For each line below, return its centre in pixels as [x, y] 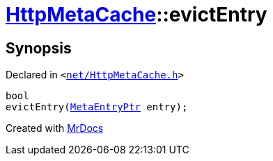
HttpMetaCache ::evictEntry [136, 15]
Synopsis [39, 48]
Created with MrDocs [55, 128]
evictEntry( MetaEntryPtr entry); [97, 107]
